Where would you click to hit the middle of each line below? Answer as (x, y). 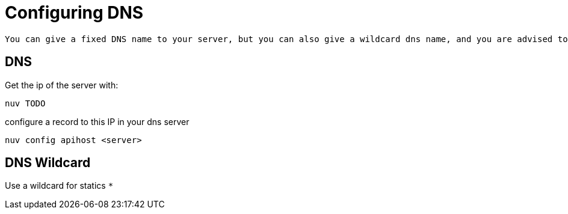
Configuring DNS (74, 13)
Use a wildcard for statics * (59, 186)
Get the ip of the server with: (62, 85)
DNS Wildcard (48, 163)
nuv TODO (25, 103)
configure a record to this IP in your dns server (97, 121)
